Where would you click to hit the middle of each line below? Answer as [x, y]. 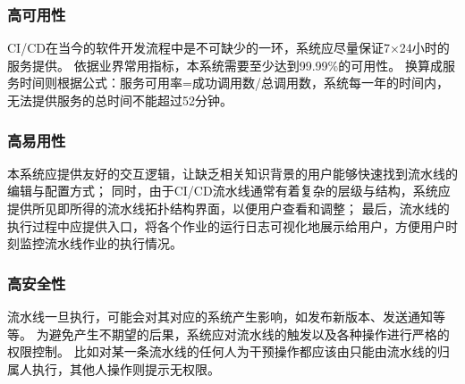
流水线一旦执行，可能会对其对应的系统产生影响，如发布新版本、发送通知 [220, 316]
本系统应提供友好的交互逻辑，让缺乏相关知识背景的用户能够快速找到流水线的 [232, 173]
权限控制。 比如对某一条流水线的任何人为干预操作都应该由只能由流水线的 [222, 351]
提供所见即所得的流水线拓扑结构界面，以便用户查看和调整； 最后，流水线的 [228, 208]
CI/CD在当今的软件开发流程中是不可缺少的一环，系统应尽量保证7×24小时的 [228, 48]
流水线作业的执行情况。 [113, 243]
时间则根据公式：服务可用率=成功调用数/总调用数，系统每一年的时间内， [234, 83]
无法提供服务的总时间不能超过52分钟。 [120, 100]
